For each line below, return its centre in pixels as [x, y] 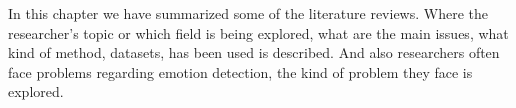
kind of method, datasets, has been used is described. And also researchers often [254, 52]
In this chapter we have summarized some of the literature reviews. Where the [248, 13]
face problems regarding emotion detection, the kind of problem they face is [240, 71]
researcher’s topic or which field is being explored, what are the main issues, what [258, 32]
